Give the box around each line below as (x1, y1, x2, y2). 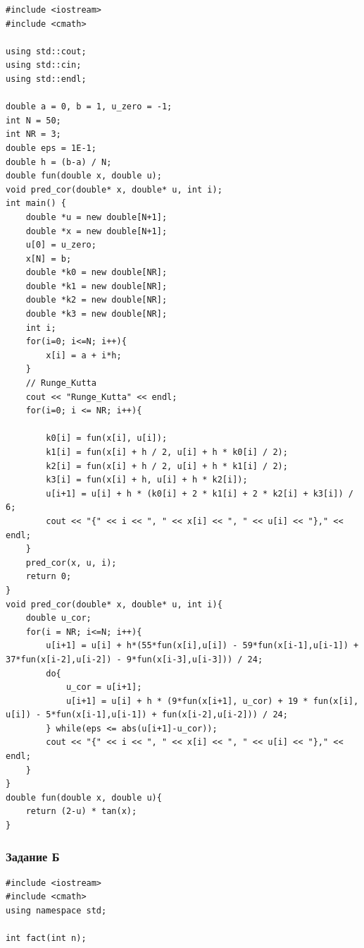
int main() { (6, 198, 66, 209)
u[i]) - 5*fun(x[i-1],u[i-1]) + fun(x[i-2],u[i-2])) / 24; (6, 710, 288, 720)
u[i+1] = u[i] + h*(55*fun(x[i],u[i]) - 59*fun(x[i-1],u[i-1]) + (46, 640, 359, 651)
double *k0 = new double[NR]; (25, 267, 168, 278)
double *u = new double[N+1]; (25, 212, 168, 222)
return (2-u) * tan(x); (25, 806, 137, 817)
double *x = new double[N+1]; (25, 226, 168, 236)
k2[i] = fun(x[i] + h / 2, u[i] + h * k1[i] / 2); (46, 461, 288, 471)
